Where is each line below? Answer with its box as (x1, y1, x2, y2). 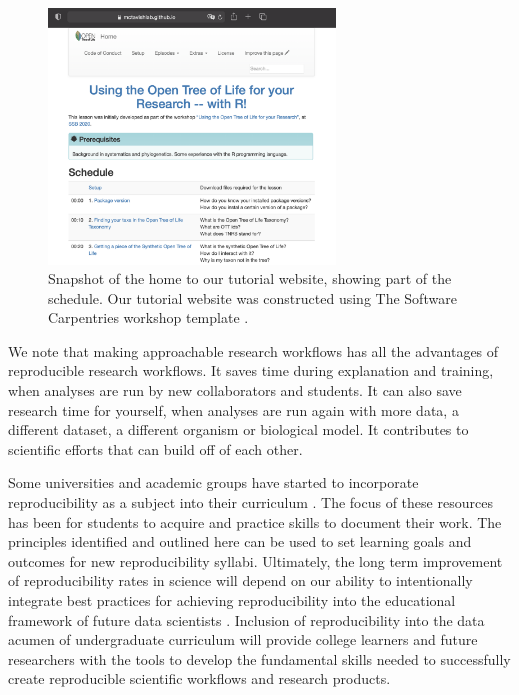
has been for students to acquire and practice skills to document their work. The (8, 511, 502, 532)
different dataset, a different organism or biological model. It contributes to (8, 419, 469, 440)
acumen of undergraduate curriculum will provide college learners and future (8, 629, 478, 650)
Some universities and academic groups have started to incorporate (8, 472, 419, 493)
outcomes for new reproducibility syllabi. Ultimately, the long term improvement (8, 550, 503, 571)
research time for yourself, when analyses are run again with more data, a (8, 399, 459, 420)
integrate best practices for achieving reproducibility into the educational (8, 590, 456, 610)
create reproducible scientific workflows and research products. (8, 668, 391, 689)
